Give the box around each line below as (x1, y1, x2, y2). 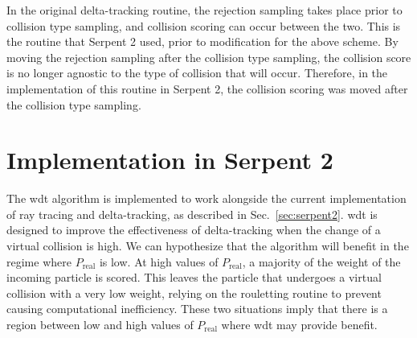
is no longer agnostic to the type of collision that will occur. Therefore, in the (6, 64, 388, 81)
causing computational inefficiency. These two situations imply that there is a (6, 300, 388, 317)
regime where (6, 253, 72, 270)
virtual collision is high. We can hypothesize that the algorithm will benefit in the (6, 237, 409, 254)
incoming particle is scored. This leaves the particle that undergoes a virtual (6, 269, 382, 286)
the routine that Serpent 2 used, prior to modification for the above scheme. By (6, 33, 399, 50)
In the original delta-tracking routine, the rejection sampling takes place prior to (6, 2, 403, 18)
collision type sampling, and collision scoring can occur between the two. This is (6, 17, 401, 34)
